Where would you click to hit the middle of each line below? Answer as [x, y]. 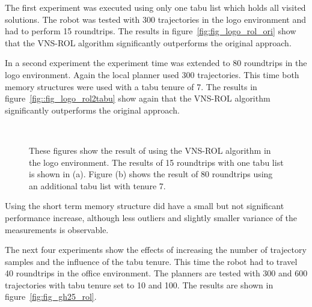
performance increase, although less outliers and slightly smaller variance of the [151, 217]
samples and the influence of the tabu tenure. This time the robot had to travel [151, 261]
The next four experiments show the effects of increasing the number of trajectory [156, 250]
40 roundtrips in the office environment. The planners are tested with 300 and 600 [156, 273]
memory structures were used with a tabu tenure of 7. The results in [131, 86]
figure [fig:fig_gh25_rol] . [51, 296]
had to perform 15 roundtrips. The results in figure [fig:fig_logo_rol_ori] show [151, 31]
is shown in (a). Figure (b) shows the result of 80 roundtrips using [151, 174]
